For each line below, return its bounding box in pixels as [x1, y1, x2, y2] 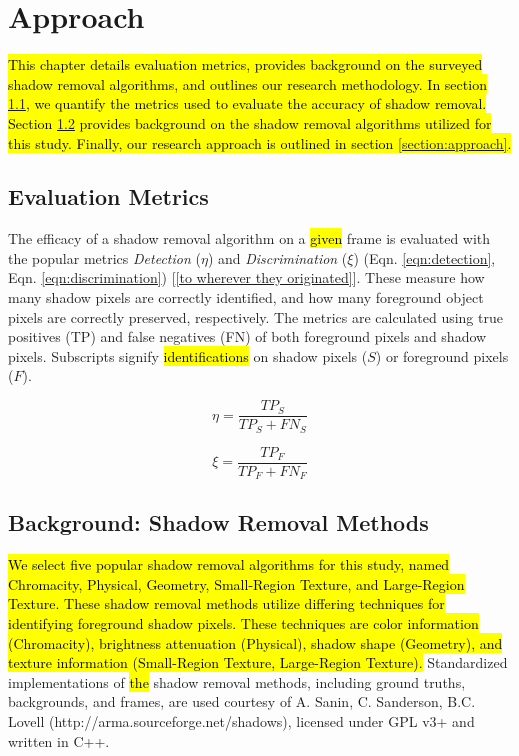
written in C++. [8, 730, 110, 751]
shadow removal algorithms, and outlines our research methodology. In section [8, 73, 487, 94]
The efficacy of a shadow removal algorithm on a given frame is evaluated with [8, 228, 491, 249]
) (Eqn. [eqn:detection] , [353, 247, 496, 268]
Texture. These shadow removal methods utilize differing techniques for [8, 593, 445, 614]
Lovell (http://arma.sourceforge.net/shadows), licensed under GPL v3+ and [8, 711, 475, 732]
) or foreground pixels [375, 345, 509, 366]
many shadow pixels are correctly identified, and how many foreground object [8, 287, 484, 308]
